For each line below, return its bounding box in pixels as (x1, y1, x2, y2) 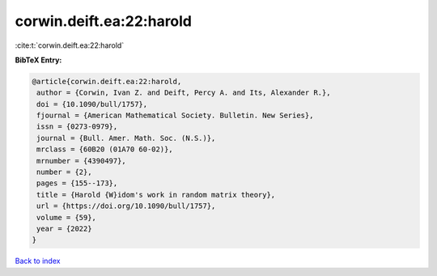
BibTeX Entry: (15, 55, 62, 65)
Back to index (15, 256, 61, 266)
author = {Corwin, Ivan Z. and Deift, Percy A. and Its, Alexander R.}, (36, 88, 331, 97)
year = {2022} (36, 224, 92, 233)
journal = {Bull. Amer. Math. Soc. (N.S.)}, (36, 134, 216, 142)
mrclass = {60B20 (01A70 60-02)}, (36, 145, 173, 154)
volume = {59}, (36, 213, 97, 222)
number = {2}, (36, 168, 92, 177)
